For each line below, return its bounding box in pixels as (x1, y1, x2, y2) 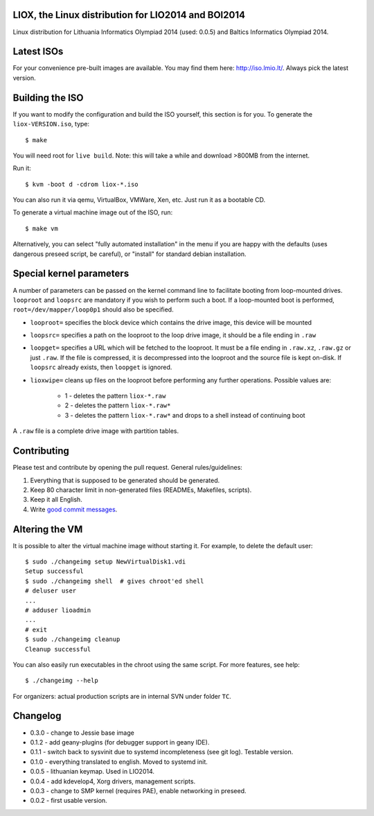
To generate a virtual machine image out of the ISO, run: (12, 208, 173, 216)
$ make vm (25, 224, 58, 232)
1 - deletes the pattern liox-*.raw (64, 392, 166, 400)
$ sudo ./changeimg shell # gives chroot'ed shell (25, 577, 204, 585)
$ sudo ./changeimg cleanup (25, 636, 121, 643)
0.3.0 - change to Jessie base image (30, 729, 134, 737)
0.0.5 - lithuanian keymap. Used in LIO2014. (30, 767, 155, 776)
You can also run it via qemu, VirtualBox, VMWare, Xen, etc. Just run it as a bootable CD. (12, 196, 266, 204)
